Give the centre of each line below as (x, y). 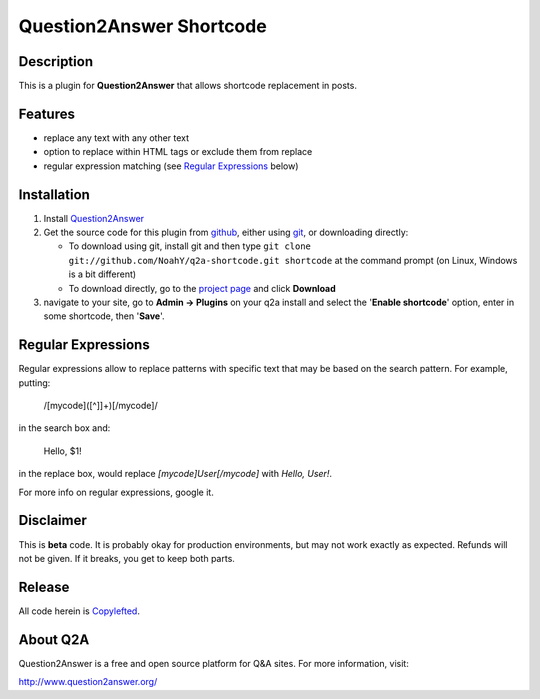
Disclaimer (52, 520)
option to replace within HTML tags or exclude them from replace (178, 152)
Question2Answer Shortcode (142, 26)
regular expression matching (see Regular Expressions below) (171, 166)
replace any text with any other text (116, 137)
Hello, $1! (62, 451)
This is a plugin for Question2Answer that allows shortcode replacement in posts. (187, 86)
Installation (54, 194)
